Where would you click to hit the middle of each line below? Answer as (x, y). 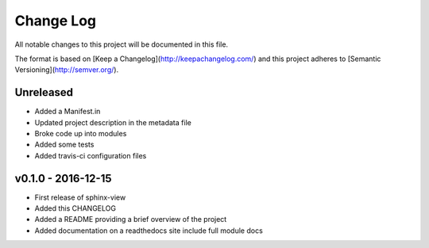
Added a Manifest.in (68, 112)
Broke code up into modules (81, 134)
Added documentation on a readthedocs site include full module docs (149, 231)
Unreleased (44, 92)
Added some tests (64, 145)
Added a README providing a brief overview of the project (131, 219)
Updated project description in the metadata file (113, 122)
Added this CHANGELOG (75, 208)
